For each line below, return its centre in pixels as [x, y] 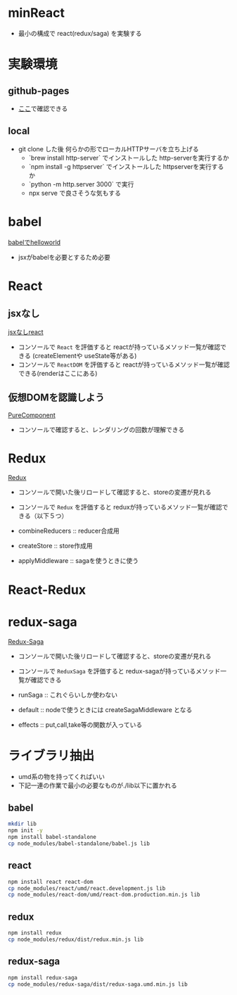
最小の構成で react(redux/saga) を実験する [80, 33]
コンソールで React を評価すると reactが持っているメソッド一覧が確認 [119, 347]
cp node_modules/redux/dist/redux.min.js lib [76, 939]
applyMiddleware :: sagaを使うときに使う [78, 561]
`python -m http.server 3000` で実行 [81, 184]
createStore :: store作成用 [55, 546]
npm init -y [25, 831]
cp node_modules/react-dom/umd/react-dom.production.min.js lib [104, 895]
